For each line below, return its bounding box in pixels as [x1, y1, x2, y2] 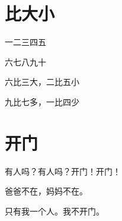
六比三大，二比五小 [5, 75, 79, 88]
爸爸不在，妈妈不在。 [5, 185, 88, 197]
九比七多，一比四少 [5, 95, 79, 108]
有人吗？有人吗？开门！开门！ [5, 165, 121, 177]
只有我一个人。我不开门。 [5, 204, 104, 217]
